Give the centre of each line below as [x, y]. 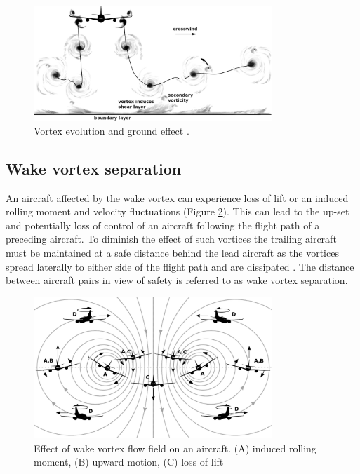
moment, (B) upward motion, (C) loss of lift [129, 462]
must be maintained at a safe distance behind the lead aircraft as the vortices [172, 253]
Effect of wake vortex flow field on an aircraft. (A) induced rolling [175, 448]
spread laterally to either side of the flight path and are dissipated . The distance [180, 266]
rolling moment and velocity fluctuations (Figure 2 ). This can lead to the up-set [178, 211]
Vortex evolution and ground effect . [112, 130]
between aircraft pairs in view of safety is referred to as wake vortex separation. [177, 280]
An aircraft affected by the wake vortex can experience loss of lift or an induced [177, 197]
